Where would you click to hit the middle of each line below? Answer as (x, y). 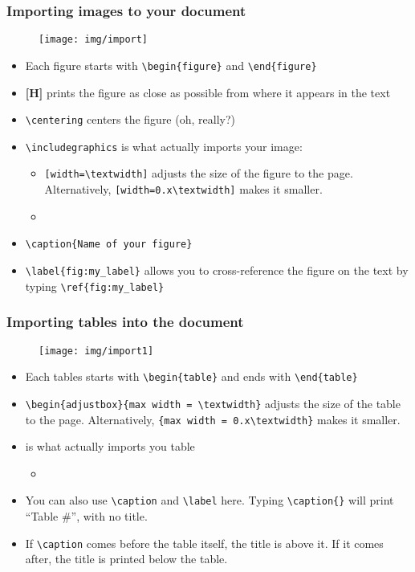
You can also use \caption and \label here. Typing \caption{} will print (210, 500)
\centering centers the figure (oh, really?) (130, 119)
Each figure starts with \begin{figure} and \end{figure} (171, 65)
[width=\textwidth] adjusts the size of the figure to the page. (199, 173)
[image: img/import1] (96, 351)
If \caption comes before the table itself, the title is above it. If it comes (204, 543)
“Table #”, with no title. (86, 516)
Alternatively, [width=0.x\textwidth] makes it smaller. (183, 189)
